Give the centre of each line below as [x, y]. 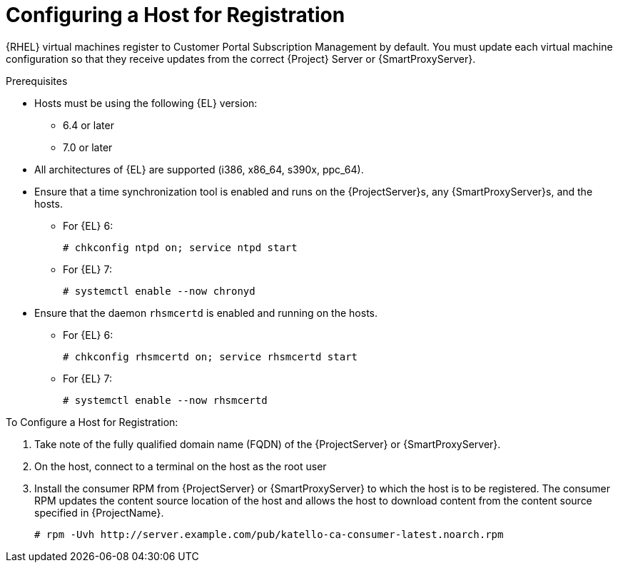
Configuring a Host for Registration [176, 15]
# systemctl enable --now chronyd [159, 291]
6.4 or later [88, 125]
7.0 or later [88, 147]
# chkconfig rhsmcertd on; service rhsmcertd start [211, 356]
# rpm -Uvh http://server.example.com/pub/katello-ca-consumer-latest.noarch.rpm [269, 534]
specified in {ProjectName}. [99, 512]
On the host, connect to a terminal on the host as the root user [181, 466]
